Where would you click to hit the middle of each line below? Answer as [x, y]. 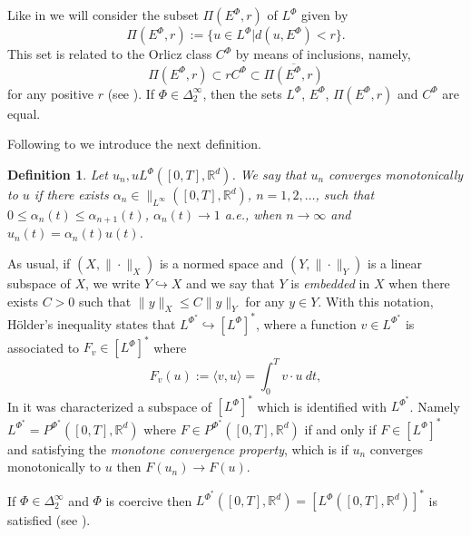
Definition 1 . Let [58, 174]
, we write [113, 283]
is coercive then [149, 500]
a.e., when [253, 214]
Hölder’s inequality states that [92, 323]
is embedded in [330, 283]
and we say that [231, 283]
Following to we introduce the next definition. [134, 144]
